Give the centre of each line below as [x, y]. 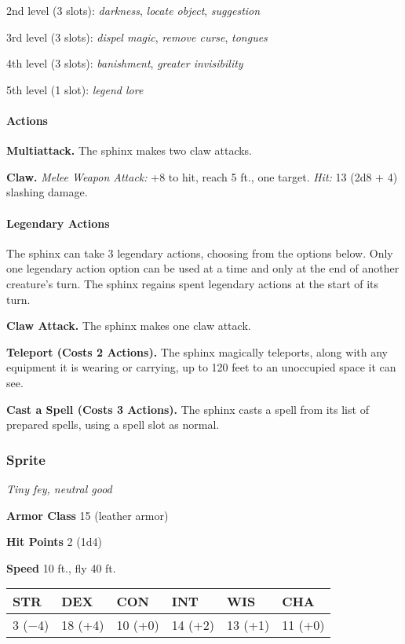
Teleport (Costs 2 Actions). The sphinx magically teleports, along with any [197, 351]
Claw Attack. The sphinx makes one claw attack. [129, 326]
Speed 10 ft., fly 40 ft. [61, 567]
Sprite [26, 459]
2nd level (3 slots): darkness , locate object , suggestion [133, 10]
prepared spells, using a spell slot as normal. [113, 424]
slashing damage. [47, 192]
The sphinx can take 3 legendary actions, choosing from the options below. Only [200, 252]
